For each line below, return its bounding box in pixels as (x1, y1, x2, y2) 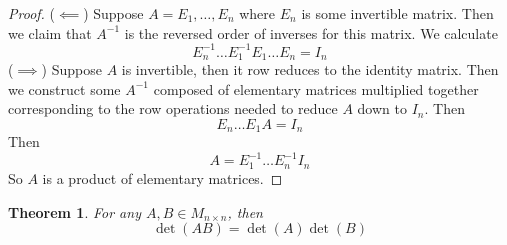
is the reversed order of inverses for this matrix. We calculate (124, 22, 498, 43)
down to (357, 98, 407, 119)
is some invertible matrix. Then (301, 3, 494, 23)
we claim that (8, 22, 92, 43)
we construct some (8, 78, 121, 99)
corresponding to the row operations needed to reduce (8, 98, 338, 119)
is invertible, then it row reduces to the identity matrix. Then (121, 59, 499, 80)
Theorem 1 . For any (8, 201, 141, 222)
